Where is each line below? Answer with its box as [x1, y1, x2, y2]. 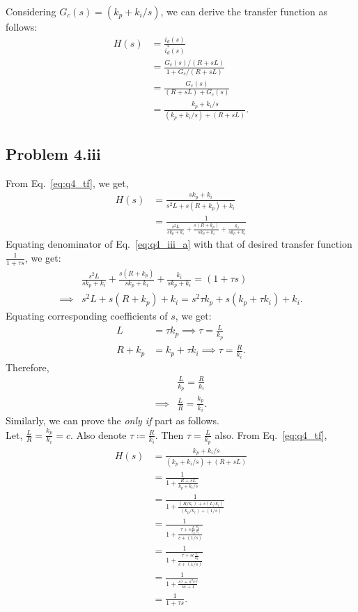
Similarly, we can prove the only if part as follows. [6, 413, 219, 428]
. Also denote [70, 427, 127, 442]
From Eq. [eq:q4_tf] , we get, [6, 175, 129, 190]
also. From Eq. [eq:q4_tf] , [215, 427, 327, 442]
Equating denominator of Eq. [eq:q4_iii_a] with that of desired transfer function [6, 237, 352, 251]
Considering [6, 4, 56, 18]
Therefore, [6, 359, 49, 374]
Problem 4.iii [6, 142, 101, 164]
